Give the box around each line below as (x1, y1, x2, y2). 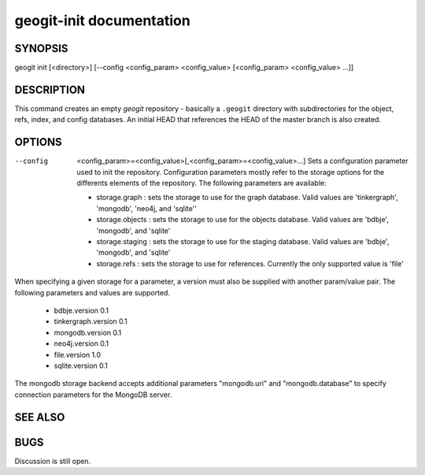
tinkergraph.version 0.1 (54, 317, 128, 326)
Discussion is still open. (14, 456, 91, 466)
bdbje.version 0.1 (54, 306, 109, 315)
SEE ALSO (14, 410, 65, 424)
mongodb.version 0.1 (54, 328, 122, 337)
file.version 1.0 (54, 350, 102, 359)
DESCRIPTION (14, 83, 86, 96)
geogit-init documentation (14, 12, 190, 29)
